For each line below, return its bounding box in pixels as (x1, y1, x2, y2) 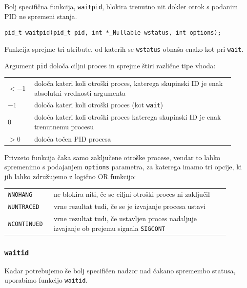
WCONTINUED (8, 220, 43, 227)
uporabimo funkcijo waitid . (4, 275, 88, 285)
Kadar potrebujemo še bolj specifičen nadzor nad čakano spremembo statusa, (4, 265, 236, 275)
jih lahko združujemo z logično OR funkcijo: (4, 171, 136, 182)
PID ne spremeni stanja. (4, 11, 77, 21)
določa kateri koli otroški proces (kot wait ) (34, 100, 163, 110)
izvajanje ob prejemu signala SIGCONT (53, 223, 165, 233)
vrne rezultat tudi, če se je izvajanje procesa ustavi (53, 201, 206, 211)
